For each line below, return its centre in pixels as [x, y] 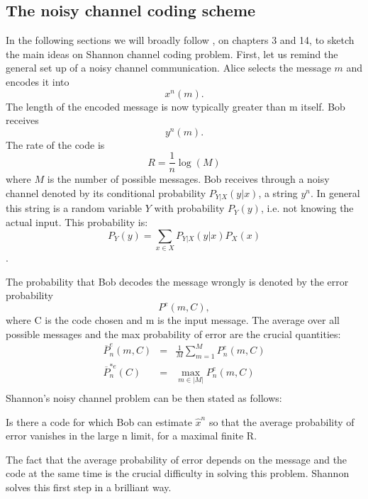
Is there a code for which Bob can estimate [99, 421]
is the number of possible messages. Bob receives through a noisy [188, 179]
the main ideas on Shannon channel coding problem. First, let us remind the [172, 54]
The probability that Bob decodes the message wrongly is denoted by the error [177, 281]
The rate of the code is [55, 144]
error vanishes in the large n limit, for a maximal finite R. [132, 436]
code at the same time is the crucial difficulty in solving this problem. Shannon [178, 473]
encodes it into [38, 81]
